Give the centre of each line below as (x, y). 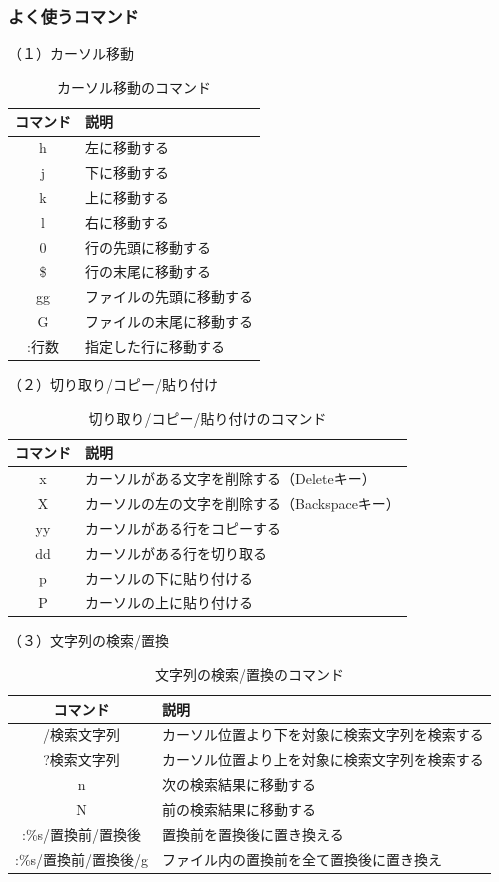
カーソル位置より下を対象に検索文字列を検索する (323, 734)
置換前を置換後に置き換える (253, 833)
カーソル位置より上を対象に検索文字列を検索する (323, 759)
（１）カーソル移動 (71, 53)
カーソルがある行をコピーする (183, 527)
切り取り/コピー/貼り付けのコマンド (207, 417)
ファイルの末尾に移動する (169, 321)
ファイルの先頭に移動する (169, 296)
